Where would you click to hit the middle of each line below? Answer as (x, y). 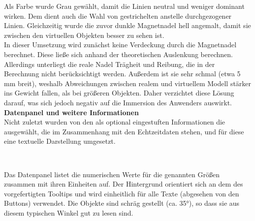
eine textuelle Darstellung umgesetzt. (60, 141)
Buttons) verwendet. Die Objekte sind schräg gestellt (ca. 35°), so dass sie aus (122, 203)
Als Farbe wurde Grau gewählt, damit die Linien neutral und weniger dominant (124, 6)
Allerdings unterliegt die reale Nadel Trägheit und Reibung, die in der (110, 64)
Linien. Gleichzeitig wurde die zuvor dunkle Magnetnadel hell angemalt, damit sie (127, 25)
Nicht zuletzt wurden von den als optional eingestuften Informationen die (115, 122)
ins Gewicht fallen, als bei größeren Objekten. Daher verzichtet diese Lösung (119, 93)
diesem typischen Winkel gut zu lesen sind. (69, 212)
